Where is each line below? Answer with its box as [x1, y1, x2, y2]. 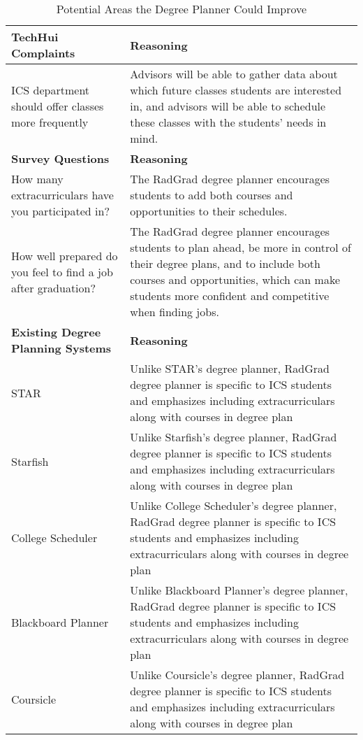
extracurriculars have [11, 187, 114, 203]
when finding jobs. [130, 304, 219, 320]
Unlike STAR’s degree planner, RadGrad [130, 360, 329, 376]
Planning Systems [11, 340, 112, 356]
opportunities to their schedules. [130, 203, 288, 219]
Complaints [11, 45, 75, 61]
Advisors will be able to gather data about [130, 66, 338, 82]
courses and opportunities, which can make [130, 271, 341, 287]
